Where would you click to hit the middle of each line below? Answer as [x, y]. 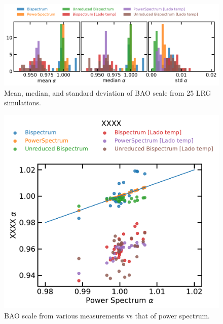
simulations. [23, 103]
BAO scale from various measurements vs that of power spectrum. [107, 315]
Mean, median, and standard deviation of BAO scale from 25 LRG [108, 92]
